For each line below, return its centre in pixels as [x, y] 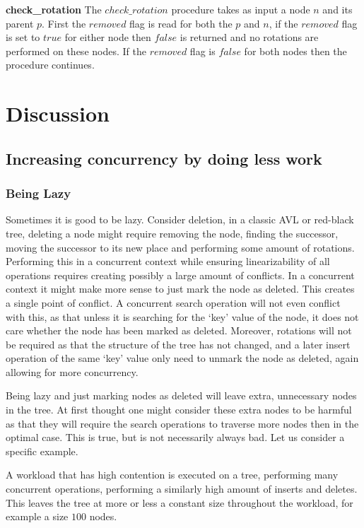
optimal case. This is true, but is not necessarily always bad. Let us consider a [175, 437]
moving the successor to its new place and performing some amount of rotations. [180, 247]
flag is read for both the [181, 23]
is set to [23, 37]
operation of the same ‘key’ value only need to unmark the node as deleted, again [182, 358]
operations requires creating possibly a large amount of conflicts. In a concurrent [180, 275]
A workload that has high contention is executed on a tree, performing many [172, 475]
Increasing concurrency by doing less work [164, 158]
